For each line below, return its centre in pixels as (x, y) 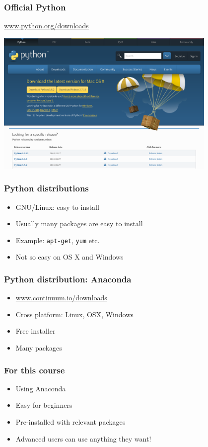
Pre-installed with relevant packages (70, 422)
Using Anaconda (41, 388)
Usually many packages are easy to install (79, 223)
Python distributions (46, 188)
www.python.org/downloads (46, 26)
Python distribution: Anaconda (68, 279)
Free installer (35, 331)
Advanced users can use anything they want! (83, 438)
